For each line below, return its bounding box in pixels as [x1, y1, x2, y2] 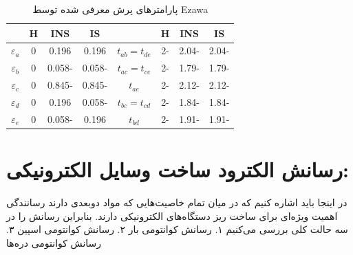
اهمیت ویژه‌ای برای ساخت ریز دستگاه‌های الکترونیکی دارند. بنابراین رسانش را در [6, 208, 338, 223]
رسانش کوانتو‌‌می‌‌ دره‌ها [6, 235, 102, 250]
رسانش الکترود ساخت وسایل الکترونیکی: [6, 155, 350, 184]
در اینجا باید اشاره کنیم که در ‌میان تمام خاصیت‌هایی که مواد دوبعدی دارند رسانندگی [6, 195, 347, 210]
